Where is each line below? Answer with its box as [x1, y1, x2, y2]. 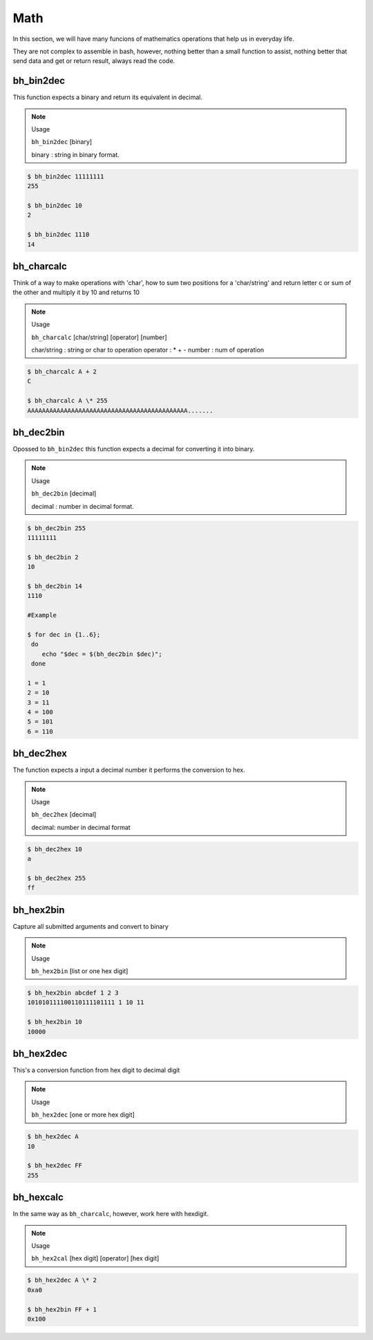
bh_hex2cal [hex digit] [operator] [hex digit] [31, 1254, 160, 1262]
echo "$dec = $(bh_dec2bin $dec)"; [41, 650, 162, 658]
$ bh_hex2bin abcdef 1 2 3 [27, 989, 119, 997]
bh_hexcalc [12, 1191, 64, 1204]
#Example [27, 611, 57, 619]
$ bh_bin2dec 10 [27, 201, 83, 209]
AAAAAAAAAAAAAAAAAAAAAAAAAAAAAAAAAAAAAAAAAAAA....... [27, 406, 213, 415]
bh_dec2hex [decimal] [31, 811, 97, 819]
